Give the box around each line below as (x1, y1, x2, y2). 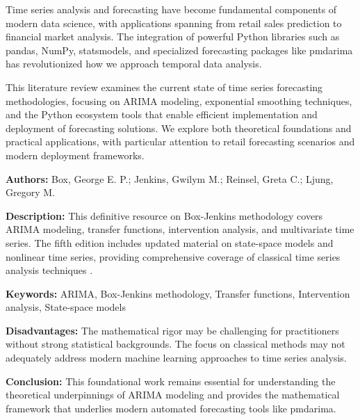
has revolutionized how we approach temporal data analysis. (6, 56, 262, 71)
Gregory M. (6, 185, 55, 200)
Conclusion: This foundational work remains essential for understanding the (6, 373, 336, 388)
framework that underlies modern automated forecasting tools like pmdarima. (6, 401, 336, 415)
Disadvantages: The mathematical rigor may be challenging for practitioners (6, 323, 339, 337)
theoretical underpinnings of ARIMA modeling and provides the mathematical (6, 387, 340, 402)
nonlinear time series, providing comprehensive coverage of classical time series (6, 249, 341, 264)
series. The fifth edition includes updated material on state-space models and (6, 235, 334, 250)
